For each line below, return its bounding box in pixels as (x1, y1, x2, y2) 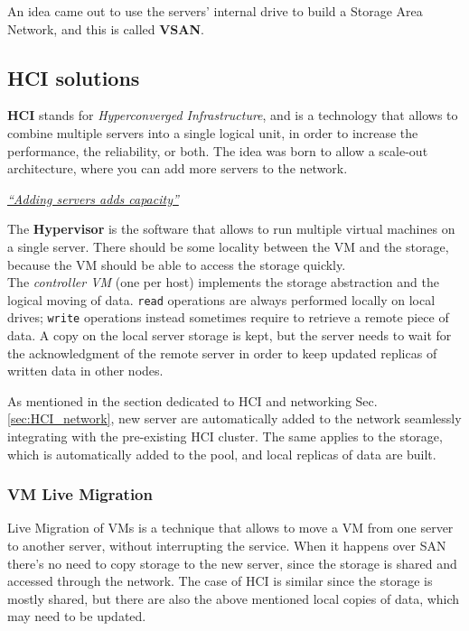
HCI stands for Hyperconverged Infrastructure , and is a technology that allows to (7, 106, 458, 125)
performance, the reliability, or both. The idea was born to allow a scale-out (7, 141, 428, 160)
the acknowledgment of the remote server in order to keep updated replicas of (7, 343, 437, 362)
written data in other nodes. (7, 361, 164, 380)
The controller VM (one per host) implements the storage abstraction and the (7, 273, 439, 292)
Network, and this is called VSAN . (7, 19, 204, 38)
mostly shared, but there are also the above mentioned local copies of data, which (7, 589, 460, 608)
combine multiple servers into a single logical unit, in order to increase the (7, 123, 418, 142)
